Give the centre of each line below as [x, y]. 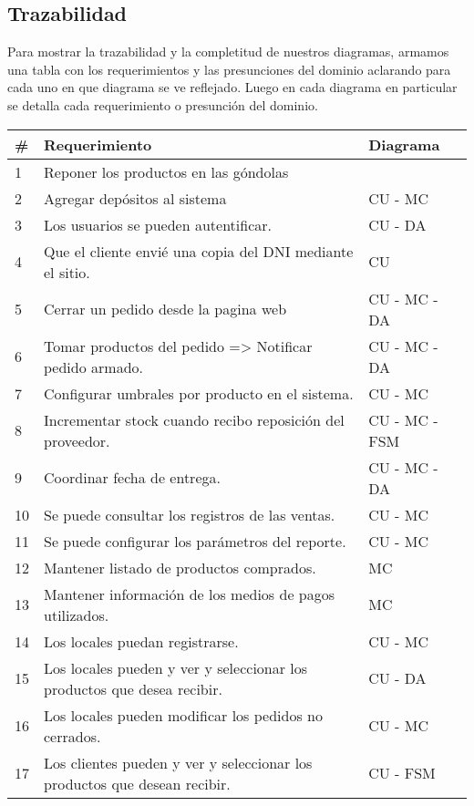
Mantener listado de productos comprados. [180, 567]
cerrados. [72, 736]
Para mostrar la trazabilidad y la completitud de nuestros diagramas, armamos [228, 52]
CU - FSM [402, 773]
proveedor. [77, 440]
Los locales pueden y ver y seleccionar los [176, 667]
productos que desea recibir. [133, 688]
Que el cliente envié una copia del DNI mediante [199, 251]
